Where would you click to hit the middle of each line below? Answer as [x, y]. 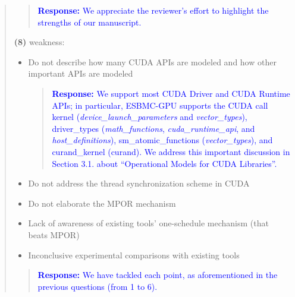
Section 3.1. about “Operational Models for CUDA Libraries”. [164, 163]
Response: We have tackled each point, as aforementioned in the [158, 275]
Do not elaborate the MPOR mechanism [102, 203]
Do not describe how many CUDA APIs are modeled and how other [152, 61]
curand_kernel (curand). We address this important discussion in [171, 151]
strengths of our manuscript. [90, 22]
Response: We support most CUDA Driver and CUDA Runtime [171, 93]
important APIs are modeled [81, 73]
